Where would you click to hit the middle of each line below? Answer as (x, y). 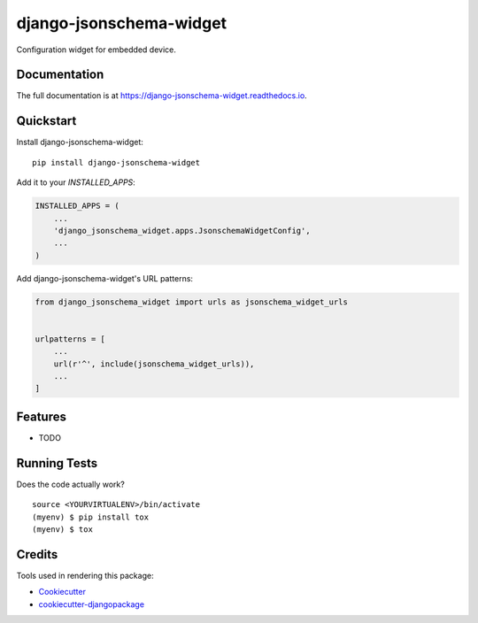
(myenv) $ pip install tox (91, 517)
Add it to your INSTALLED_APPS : (76, 182)
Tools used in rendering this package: (85, 575)
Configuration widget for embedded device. (96, 50)
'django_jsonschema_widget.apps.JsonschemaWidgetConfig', (182, 231)
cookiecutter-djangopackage (92, 604)
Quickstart (46, 121)
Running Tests (57, 463)
